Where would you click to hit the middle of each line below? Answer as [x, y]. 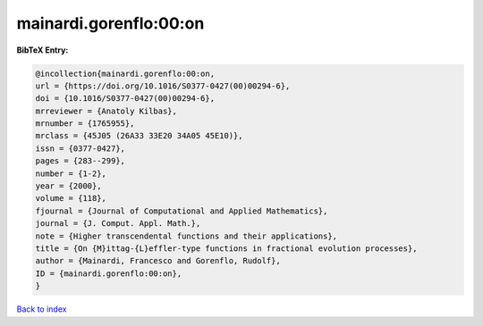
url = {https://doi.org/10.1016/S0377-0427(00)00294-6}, [163, 86]
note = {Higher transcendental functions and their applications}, [186, 236]
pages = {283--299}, [80, 161]
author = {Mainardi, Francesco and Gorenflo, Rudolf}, [158, 261]
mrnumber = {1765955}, [85, 124]
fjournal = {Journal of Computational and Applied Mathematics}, [182, 211]
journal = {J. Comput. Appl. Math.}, [118, 224]
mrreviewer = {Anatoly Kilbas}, [106, 111]
